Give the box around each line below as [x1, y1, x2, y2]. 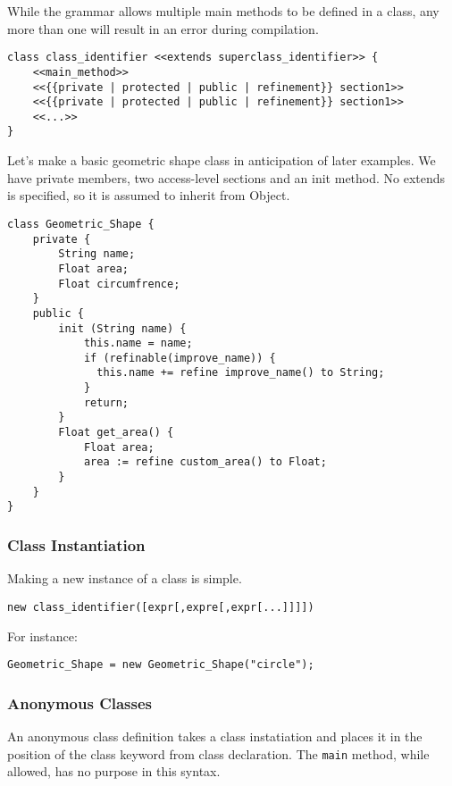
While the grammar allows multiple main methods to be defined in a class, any [7, 2, 439, 20]
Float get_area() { [58, 426, 174, 439]
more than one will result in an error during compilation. [7, 19, 319, 38]
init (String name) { [58, 322, 187, 335]
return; [83, 396, 130, 409]
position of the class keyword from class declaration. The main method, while [7, 744, 430, 763]
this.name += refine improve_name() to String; [96, 366, 385, 380]
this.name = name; [83, 337, 193, 350]
